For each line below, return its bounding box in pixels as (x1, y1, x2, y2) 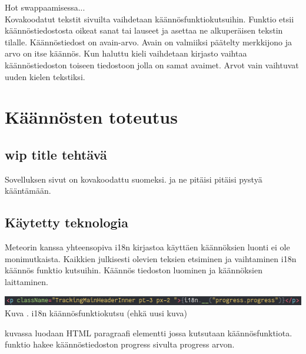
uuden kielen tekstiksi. (5, 70, 85, 82)
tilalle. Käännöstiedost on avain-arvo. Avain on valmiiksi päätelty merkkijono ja (5, 35, 292, 48)
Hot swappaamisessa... (5, 1, 85, 13)
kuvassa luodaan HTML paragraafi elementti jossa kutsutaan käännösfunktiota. (5, 326, 292, 339)
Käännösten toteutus (5, 105, 178, 129)
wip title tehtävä (5, 145, 107, 163)
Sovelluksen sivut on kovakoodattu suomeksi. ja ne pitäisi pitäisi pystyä (5, 173, 262, 185)
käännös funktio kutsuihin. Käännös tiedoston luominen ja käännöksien (5, 264, 262, 276)
